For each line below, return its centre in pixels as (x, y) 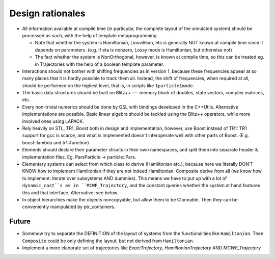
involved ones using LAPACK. (53, 121)
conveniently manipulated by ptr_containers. (69, 207)
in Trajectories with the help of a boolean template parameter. (100, 64)
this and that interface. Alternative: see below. (70, 192)
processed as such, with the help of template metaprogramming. (90, 35)
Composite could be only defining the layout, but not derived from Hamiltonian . (108, 241)
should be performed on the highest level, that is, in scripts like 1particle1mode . (108, 85)
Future (20, 222)
